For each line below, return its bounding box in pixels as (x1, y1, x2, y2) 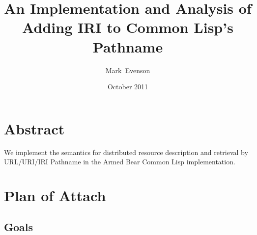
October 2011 (107, 81, 148, 92)
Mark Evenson (105, 65, 150, 75)
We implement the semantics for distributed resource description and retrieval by (4, 147, 248, 157)
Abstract (4, 118, 65, 138)
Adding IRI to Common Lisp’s (22, 17, 233, 37)
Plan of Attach (4, 185, 106, 205)
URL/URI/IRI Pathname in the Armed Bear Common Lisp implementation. (4, 157, 235, 167)
